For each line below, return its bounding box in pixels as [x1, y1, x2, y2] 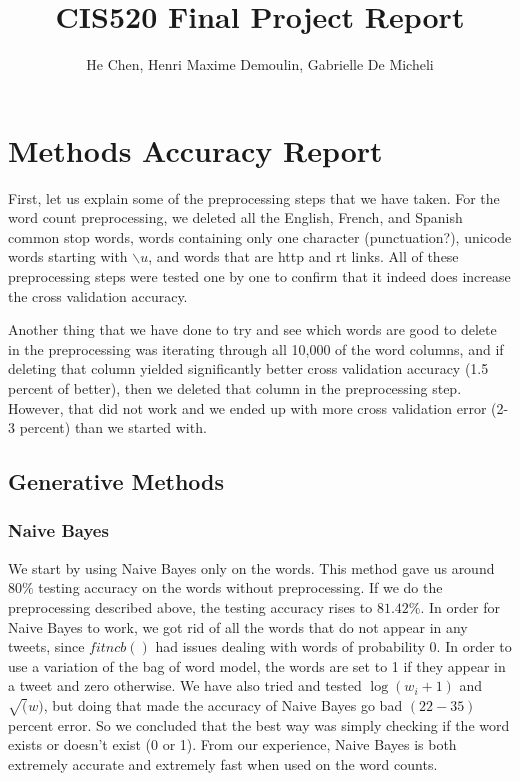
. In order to [436, 636, 512, 657]
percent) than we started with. [19, 417, 207, 438]
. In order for [420, 596, 500, 617]
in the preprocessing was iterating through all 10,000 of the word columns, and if [8, 338, 504, 359]
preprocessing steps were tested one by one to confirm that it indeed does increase [8, 266, 511, 287]
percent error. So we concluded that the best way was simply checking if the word [8, 714, 510, 735]
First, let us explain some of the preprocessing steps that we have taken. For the [8, 187, 500, 208]
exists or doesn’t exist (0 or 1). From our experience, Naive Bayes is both [8, 734, 457, 755]
